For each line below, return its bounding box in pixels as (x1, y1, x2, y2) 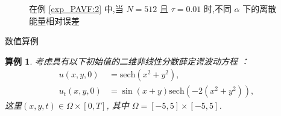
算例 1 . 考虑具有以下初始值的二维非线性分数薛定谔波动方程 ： (5, 54, 249, 67)
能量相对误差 (29, 14, 80, 27)
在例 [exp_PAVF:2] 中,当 (29, 2, 124, 14)
